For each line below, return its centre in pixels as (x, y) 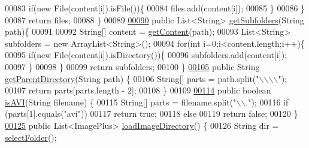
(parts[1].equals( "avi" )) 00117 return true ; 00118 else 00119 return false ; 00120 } (152, 114)
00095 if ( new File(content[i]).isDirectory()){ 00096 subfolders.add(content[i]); (146, 55)
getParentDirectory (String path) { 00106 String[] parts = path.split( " (132, 78)
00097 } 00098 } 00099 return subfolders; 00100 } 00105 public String (132, 66)
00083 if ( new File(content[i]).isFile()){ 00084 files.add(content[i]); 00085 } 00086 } (155, 8)
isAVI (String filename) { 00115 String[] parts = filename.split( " (121, 102)
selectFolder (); (31, 137)
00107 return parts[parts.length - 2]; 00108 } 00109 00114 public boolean (138, 90)
